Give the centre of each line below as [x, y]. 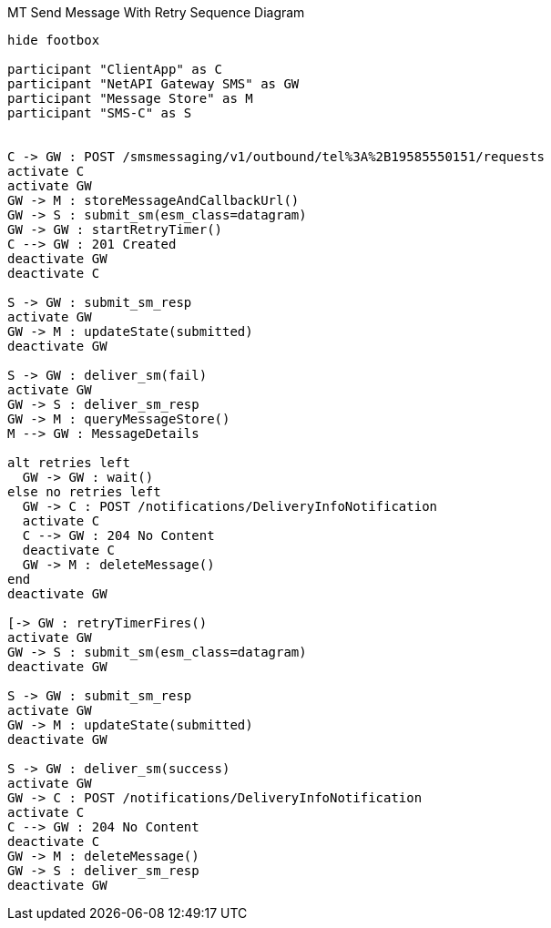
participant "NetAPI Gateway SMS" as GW [153, 84]
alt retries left [69, 463]
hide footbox [54, 40]
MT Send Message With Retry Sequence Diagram [156, 12]
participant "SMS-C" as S [100, 113]
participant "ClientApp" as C [115, 69]
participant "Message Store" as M [130, 98]
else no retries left [84, 492]
